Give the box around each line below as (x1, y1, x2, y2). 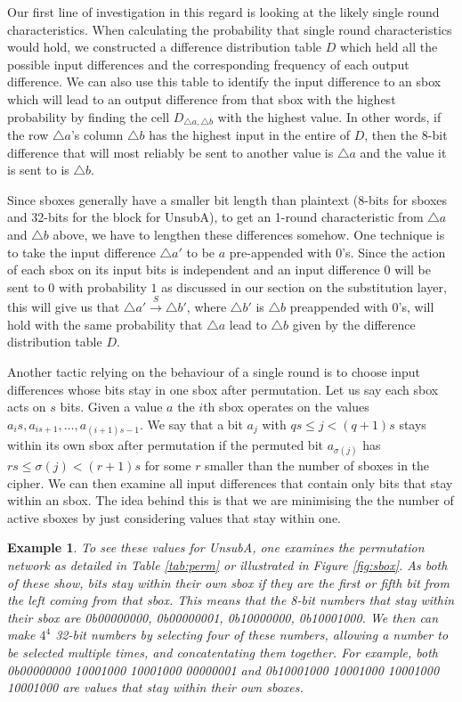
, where (186, 298, 227, 316)
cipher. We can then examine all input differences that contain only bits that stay (7, 473, 453, 492)
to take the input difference (7, 242, 156, 261)
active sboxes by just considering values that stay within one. (7, 508, 341, 526)
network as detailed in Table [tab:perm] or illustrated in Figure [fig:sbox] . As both (7, 556, 448, 575)
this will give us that (7, 298, 120, 316)
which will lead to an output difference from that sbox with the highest (7, 89, 396, 108)
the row (7, 126, 49, 144)
